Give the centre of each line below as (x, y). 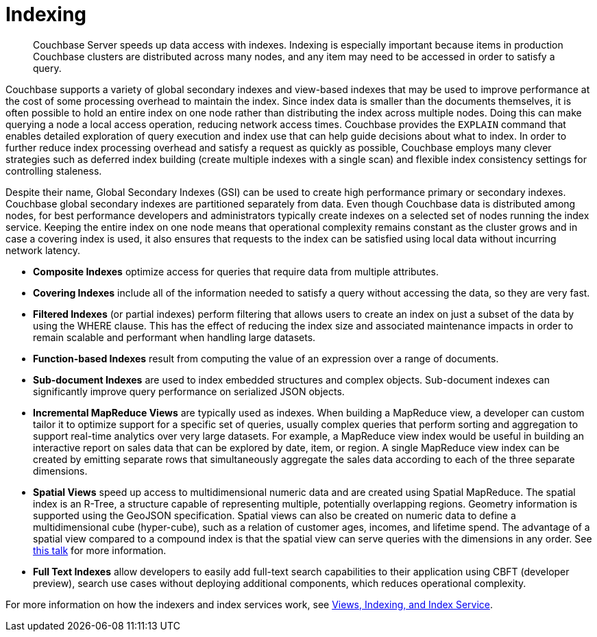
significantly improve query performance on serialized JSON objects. (189, 391)
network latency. (43, 250)
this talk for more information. (100, 550)
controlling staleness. (54, 171)
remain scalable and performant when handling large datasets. (174, 337)
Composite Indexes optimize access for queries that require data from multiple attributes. (236, 271)
